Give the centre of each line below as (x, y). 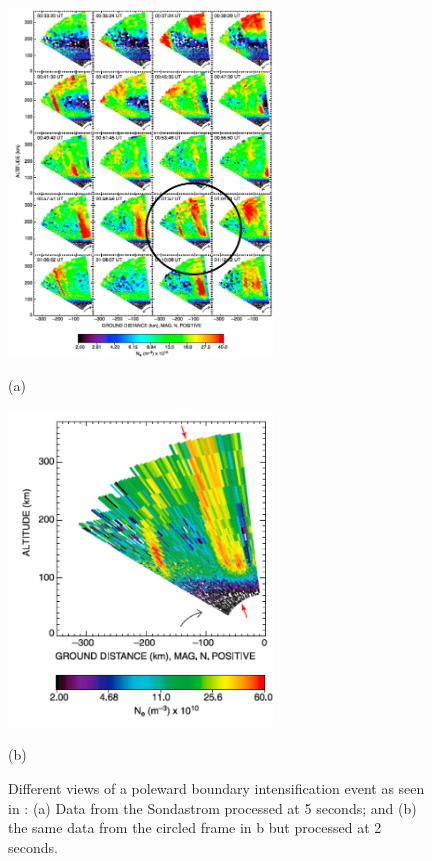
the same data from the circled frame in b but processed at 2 (195, 827)
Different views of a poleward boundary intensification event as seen (216, 787)
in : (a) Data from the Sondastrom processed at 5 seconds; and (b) (212, 807)
